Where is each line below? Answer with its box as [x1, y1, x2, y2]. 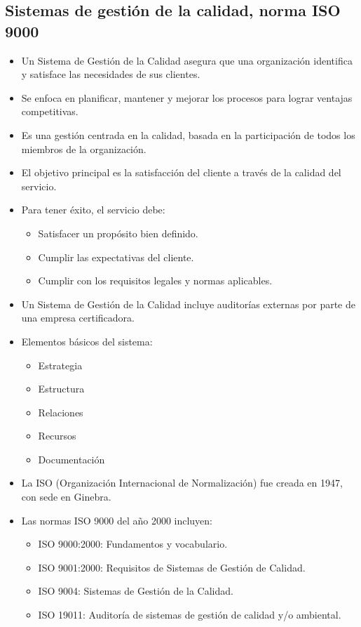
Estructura [38, 381, 85, 396]
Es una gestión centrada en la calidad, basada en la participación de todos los [21, 127, 355, 142]
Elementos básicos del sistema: [21, 334, 153, 348]
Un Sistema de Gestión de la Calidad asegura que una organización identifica [21, 53, 353, 67]
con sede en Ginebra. [21, 489, 111, 504]
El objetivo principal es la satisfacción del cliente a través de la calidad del [21, 165, 341, 180]
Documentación [38, 451, 105, 466]
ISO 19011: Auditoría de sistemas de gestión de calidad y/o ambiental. [38, 607, 341, 622]
